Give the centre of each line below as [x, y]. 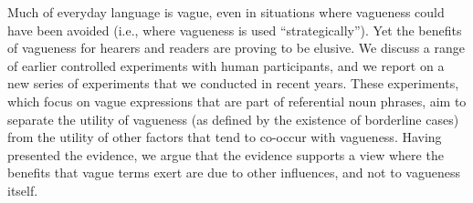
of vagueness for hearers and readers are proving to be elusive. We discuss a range [236, 48]
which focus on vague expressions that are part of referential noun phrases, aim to [237, 101]
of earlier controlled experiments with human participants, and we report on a [226, 65]
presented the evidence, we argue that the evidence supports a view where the [226, 154]
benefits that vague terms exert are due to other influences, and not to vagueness [234, 173]
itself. [23, 190]
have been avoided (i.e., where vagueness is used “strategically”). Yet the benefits [235, 30]
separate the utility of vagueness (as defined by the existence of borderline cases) [233, 119]
